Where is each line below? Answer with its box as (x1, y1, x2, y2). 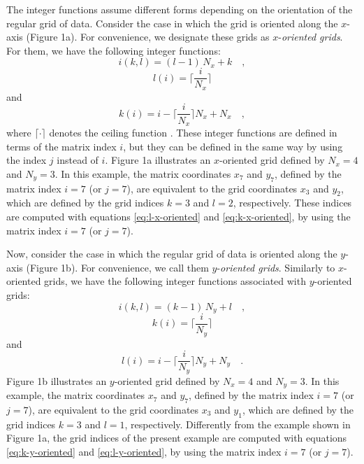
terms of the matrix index (6, 139, 117, 153)
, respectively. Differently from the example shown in (124, 416, 351, 431)
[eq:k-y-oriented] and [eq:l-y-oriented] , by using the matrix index (6, 444, 282, 458)
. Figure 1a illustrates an (105, 153, 211, 167)
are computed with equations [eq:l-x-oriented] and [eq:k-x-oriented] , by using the (6, 209, 351, 223)
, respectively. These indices (233, 195, 352, 210)
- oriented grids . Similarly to (217, 260, 335, 274)
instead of (57, 153, 99, 167)
